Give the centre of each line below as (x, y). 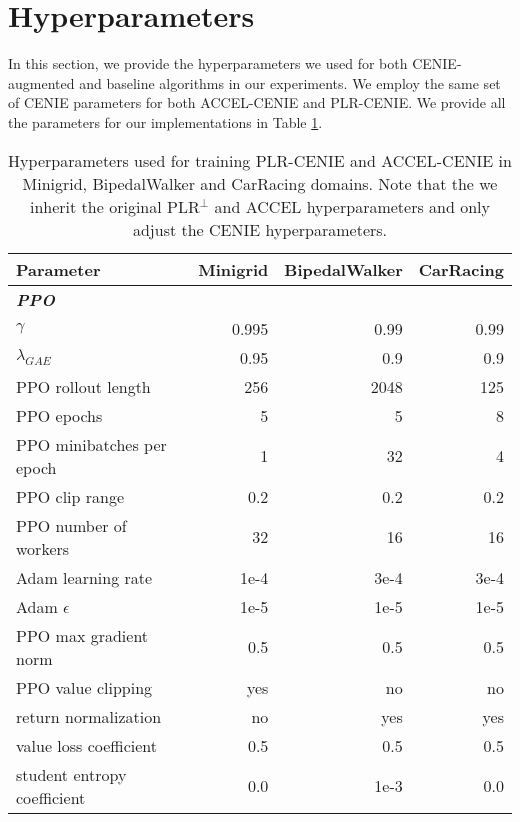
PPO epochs (59, 415)
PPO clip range (70, 496)
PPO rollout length (83, 386)
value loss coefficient (87, 745)
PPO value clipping (84, 687)
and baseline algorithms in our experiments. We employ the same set (290, 82)
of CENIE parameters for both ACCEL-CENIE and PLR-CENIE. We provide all (257, 102)
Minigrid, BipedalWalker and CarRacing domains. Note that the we (260, 183)
